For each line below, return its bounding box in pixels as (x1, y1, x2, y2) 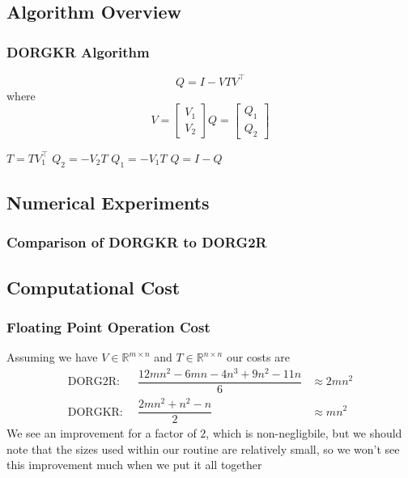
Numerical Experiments (6, 189, 210, 214)
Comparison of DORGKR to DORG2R (6, 232, 267, 252)
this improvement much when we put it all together (6, 456, 262, 473)
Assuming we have (6, 349, 98, 366)
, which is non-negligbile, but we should (206, 425, 402, 442)
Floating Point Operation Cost (6, 316, 210, 336)
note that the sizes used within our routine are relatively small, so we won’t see (6, 440, 400, 457)
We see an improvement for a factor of (6, 425, 197, 442)
